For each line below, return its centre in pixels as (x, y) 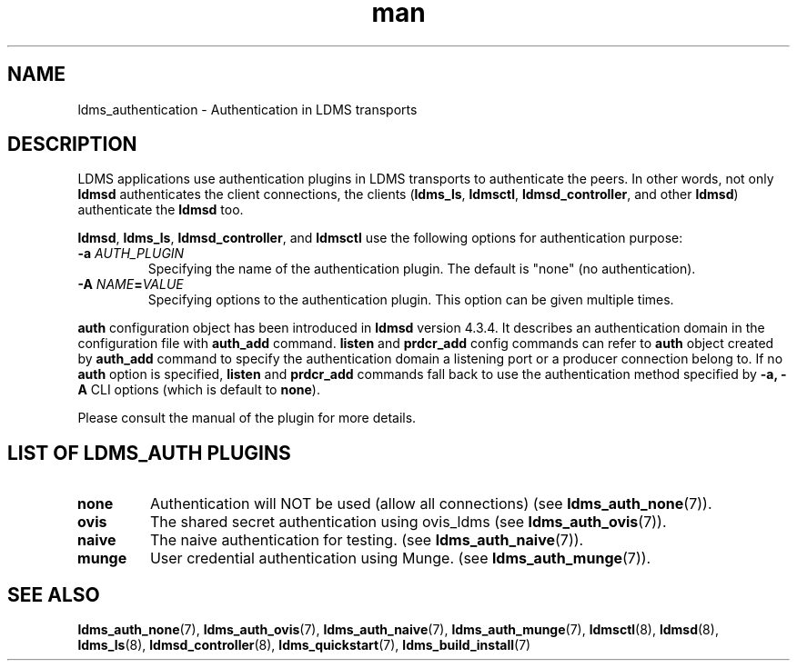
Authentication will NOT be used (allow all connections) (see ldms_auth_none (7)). (431, 504)
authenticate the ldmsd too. (161, 210)
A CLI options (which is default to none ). (199, 390)
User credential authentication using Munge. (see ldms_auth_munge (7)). (400, 558)
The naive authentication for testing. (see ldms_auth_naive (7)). (367, 540)
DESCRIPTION (72, 145)
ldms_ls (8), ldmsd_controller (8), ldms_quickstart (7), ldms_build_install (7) (304, 645)
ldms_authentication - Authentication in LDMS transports (247, 109)
